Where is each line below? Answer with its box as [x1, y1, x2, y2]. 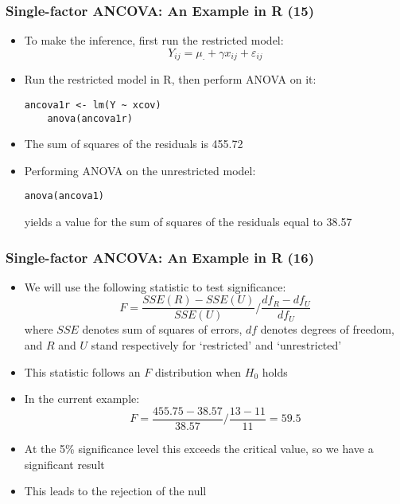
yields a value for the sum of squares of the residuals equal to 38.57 [24, 213, 352, 230]
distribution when [154, 363, 242, 380]
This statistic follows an [24, 363, 141, 380]
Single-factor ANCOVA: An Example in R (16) [6, 247, 314, 267]
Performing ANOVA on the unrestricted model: [24, 162, 256, 178]
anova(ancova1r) [47, 112, 133, 124]
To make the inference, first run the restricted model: [24, 32, 284, 49]
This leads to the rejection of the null [24, 483, 207, 499]
